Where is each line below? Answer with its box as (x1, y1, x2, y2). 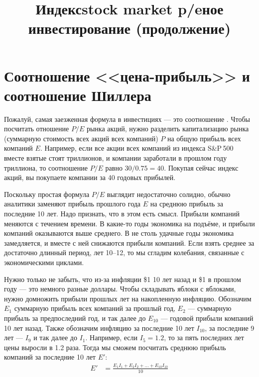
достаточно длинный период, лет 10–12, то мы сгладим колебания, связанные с (4, 247, 245, 258)
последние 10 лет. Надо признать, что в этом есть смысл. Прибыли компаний (4, 208, 240, 219)
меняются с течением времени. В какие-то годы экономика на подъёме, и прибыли (4, 218, 255, 228)
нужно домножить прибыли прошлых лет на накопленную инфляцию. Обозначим (4, 293, 252, 303)
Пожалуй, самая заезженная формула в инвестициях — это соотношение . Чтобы (4, 113, 250, 124)
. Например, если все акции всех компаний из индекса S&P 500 (40, 143, 234, 153)
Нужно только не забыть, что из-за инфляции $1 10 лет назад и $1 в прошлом (4, 274, 241, 284)
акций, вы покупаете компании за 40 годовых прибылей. (4, 172, 176, 183)
